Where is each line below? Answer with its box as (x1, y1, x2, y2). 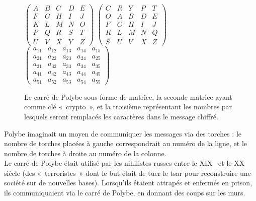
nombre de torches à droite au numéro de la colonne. (4, 148, 166, 158)
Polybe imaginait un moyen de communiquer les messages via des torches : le (4, 128, 241, 139)
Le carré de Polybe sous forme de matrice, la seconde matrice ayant (24, 91, 232, 102)
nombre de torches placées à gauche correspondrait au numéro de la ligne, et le (4, 138, 247, 149)
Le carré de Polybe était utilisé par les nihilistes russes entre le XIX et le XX (4, 158, 245, 168)
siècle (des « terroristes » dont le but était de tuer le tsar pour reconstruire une (4, 167, 251, 178)
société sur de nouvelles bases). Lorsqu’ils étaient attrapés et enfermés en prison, (4, 177, 252, 188)
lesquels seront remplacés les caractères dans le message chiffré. (24, 111, 218, 121)
